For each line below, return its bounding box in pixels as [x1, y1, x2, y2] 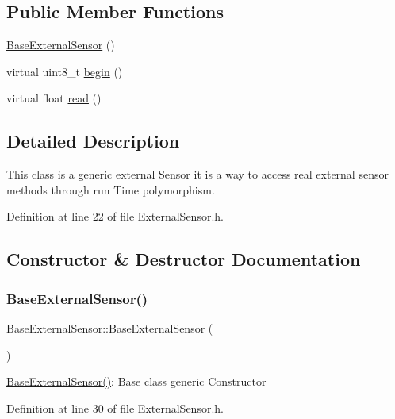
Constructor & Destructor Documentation [6, 247, 361, 271]
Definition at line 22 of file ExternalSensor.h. [6, 208, 224, 225]
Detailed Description [6, 129, 180, 153]
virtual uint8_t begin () [6, 63, 123, 79]
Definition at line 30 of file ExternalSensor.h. [6, 399, 224, 416]
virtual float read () [6, 90, 102, 106]
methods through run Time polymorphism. [6, 181, 215, 198]
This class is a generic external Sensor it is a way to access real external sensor [6, 166, 389, 183]
